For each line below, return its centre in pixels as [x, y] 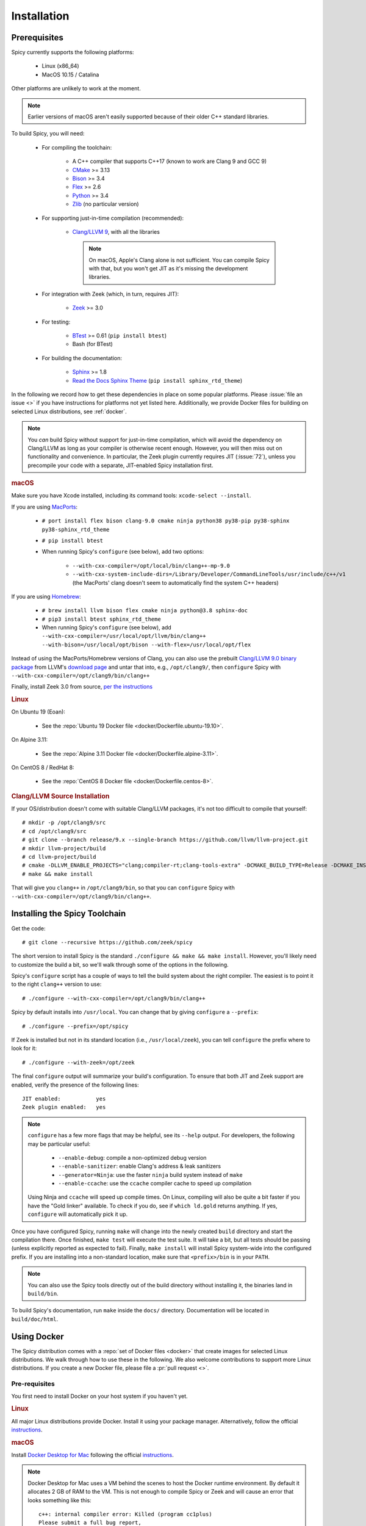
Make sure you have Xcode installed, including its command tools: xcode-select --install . [131, 496]
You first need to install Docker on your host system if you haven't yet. [100, 1396]
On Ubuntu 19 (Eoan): [38, 712]
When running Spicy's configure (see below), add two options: [123, 552]
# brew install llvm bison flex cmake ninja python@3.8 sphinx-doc [145, 611]
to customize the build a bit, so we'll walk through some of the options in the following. [120, 964]
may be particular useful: [59, 1144]
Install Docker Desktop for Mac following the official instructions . [92, 1455]
